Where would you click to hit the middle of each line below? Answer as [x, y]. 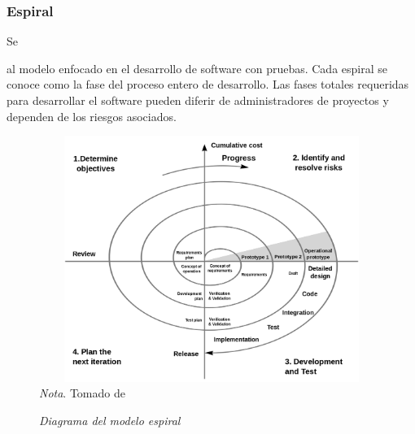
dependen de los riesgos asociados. [92, 116]
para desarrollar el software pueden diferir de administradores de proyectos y [198, 100]
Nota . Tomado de [82, 393]
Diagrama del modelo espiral [110, 420]
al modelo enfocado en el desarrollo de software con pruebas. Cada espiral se [197, 68]
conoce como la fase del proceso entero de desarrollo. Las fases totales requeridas [208, 84]
